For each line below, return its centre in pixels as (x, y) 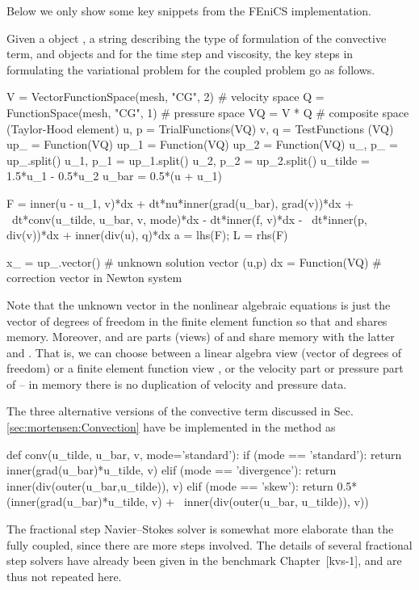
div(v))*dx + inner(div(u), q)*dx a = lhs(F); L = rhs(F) (147, 235)
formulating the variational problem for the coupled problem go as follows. (191, 69)
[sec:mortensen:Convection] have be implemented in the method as (171, 427)
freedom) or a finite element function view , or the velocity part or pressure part (205, 368)
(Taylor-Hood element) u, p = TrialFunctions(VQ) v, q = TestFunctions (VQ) (200, 128)
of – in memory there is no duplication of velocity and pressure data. (177, 383)
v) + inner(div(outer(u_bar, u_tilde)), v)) (260, 501)
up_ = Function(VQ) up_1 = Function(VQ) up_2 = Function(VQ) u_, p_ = (202, 144)
